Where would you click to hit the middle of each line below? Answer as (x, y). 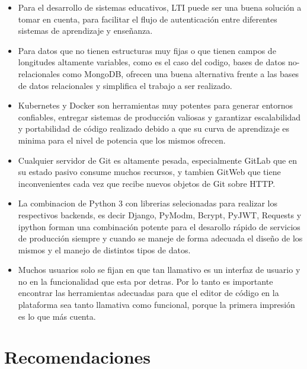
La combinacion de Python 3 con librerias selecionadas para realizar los (148, 203)
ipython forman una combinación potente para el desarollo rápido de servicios (159, 226)
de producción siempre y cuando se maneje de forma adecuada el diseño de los (160, 238)
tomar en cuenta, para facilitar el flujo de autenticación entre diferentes (148, 19)
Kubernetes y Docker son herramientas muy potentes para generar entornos (156, 105)
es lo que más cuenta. (57, 316)
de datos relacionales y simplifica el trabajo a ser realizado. (125, 85)
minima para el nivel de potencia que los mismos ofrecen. (122, 140)
